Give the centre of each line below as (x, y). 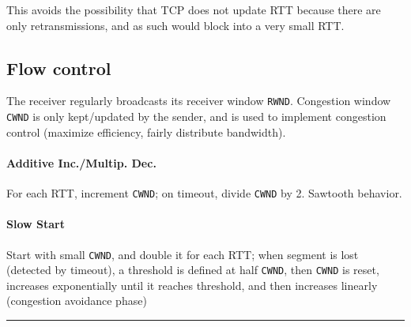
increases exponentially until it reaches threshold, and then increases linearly (192, 285)
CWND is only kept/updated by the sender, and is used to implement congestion (196, 117)
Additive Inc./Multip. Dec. (81, 162)
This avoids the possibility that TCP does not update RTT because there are (194, 9)
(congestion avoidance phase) (77, 301)
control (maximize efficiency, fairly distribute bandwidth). (146, 132)
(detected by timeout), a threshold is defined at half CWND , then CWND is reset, (193, 270)
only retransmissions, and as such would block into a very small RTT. (175, 25)
